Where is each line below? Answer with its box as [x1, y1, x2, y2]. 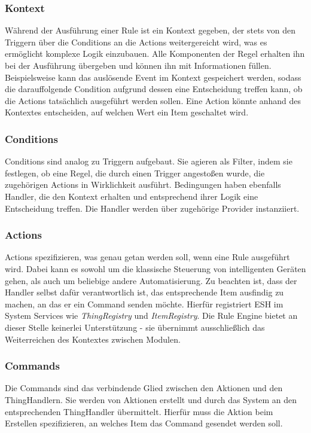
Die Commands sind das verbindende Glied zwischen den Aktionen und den [5, 382, 283, 394]
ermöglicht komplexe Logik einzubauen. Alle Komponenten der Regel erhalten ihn [5, 47, 305, 60]
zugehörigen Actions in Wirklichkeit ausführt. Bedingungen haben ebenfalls [5, 178, 281, 191]
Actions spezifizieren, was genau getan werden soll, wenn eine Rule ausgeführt [5, 251, 290, 263]
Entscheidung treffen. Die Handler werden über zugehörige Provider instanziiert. [5, 202, 300, 214]
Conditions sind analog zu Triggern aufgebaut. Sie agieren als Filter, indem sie [5, 155, 292, 167]
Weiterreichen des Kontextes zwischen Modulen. [5, 333, 181, 345]
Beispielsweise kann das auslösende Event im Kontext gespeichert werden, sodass [5, 71, 301, 83]
